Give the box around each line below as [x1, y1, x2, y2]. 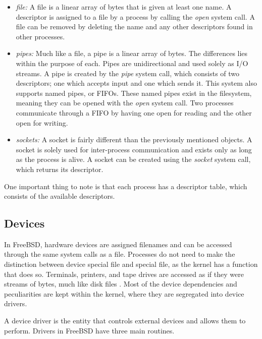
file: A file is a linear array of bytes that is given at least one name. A [16, 2, 232, 12]
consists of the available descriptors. [4, 191, 115, 201]
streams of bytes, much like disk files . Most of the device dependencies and [4, 278, 237, 289]
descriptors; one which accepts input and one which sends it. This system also [16, 78, 257, 88]
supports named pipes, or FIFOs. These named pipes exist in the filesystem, [16, 87, 252, 98]
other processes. [16, 31, 65, 41]
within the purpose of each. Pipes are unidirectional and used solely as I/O [16, 58, 248, 68]
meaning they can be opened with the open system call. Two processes [16, 97, 234, 108]
